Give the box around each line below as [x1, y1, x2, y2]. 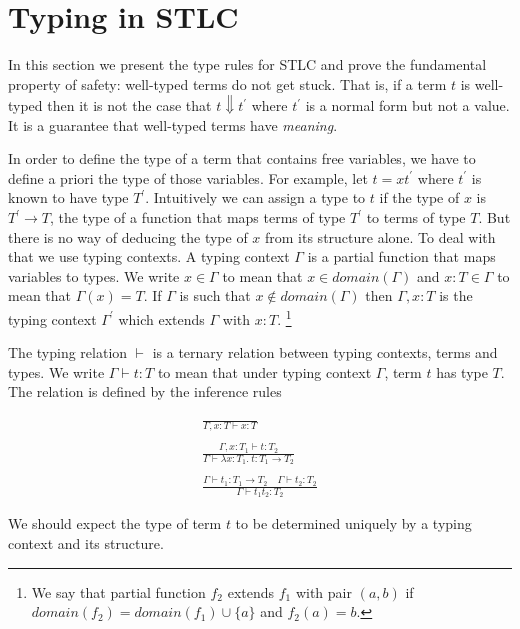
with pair [295, 581, 352, 602]
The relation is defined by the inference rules [8, 381, 282, 402]
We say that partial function [31, 581, 206, 602]
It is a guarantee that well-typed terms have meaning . [8, 114, 338, 135]
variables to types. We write [8, 265, 180, 286]
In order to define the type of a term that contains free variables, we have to [8, 148, 476, 169]
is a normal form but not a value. [305, 95, 510, 116]
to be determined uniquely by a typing [235, 513, 472, 534]
